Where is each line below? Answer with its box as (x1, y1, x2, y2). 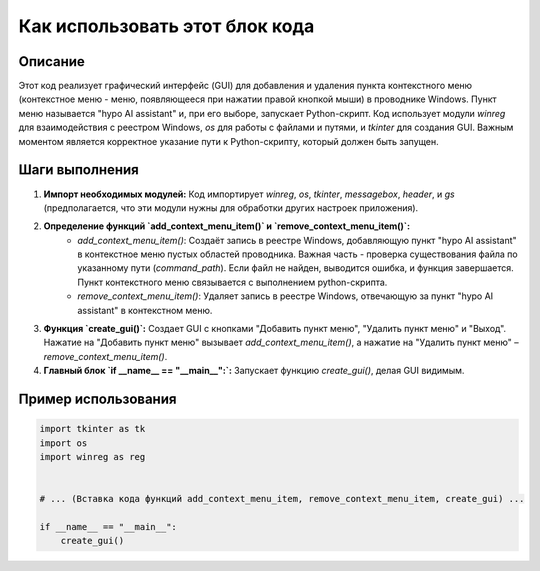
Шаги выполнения (18, 161, 139, 179)
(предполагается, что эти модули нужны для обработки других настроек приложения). (43, 201, 419, 214)
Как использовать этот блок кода (18, 15, 315, 37)
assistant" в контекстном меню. (77, 304, 213, 316)
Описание (18, 53, 85, 70)
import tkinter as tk (39, 423, 146, 435)
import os (39, 437, 88, 449)
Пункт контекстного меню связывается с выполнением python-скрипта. (77, 276, 388, 288)
